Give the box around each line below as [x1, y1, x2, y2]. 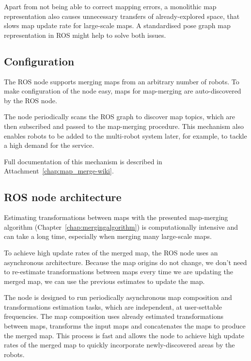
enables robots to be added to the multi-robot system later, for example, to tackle [4, 130, 247, 141]
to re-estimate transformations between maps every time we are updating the [4, 267, 233, 277]
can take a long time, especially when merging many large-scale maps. [4, 231, 212, 241]
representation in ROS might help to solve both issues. [4, 30, 166, 40]
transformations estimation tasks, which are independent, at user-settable [4, 301, 222, 312]
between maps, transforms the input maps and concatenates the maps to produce [4, 321, 246, 331]
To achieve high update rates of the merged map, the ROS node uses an [4, 247, 218, 257]
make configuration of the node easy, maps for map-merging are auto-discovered [4, 86, 241, 96]
